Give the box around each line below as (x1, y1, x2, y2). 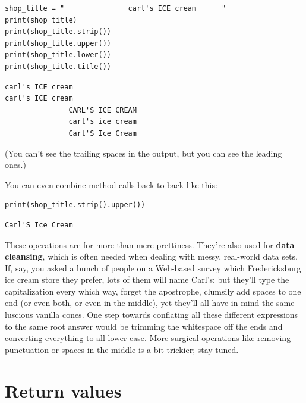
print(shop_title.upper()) (5, 39, 111, 48)
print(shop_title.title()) (5, 62, 111, 71)
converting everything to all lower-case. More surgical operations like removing (5, 332, 291, 344)
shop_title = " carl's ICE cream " (5, 4, 226, 13)
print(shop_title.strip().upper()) (5, 201, 146, 210)
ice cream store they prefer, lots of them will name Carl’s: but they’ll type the (5, 273, 289, 286)
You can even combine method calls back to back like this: (5, 178, 217, 190)
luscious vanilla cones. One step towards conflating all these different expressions (5, 308, 298, 321)
